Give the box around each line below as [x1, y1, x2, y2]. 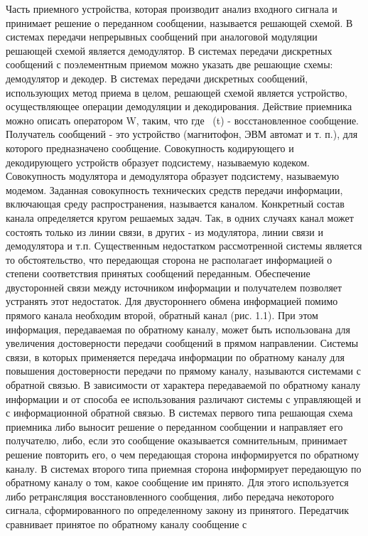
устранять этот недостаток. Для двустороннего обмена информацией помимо [6, 294, 338, 309]
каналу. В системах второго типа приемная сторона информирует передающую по [6, 461, 362, 476]
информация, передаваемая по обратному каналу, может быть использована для [6, 321, 351, 336]
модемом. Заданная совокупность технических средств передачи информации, [6, 182, 343, 197]
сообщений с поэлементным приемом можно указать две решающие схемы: [6, 57, 333, 72]
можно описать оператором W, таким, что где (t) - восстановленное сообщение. [6, 112, 359, 127]
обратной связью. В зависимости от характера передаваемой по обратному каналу [6, 377, 361, 392]
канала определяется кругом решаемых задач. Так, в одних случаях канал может [6, 210, 354, 225]
